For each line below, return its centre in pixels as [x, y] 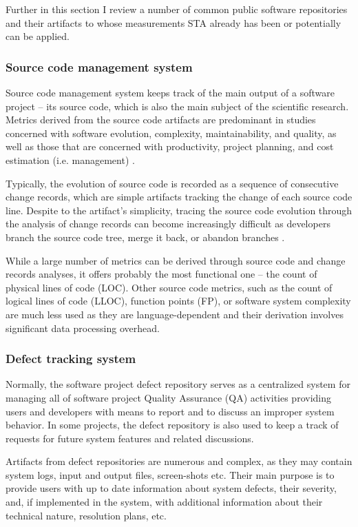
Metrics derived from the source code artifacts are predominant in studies [161, 120]
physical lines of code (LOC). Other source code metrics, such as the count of [169, 287]
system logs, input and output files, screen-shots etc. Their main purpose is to [170, 474]
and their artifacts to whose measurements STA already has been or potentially [173, 22]
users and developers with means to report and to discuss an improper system [170, 411]
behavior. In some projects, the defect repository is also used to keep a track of [172, 425]
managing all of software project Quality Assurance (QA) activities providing [168, 397]
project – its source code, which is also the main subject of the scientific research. [177, 106]
